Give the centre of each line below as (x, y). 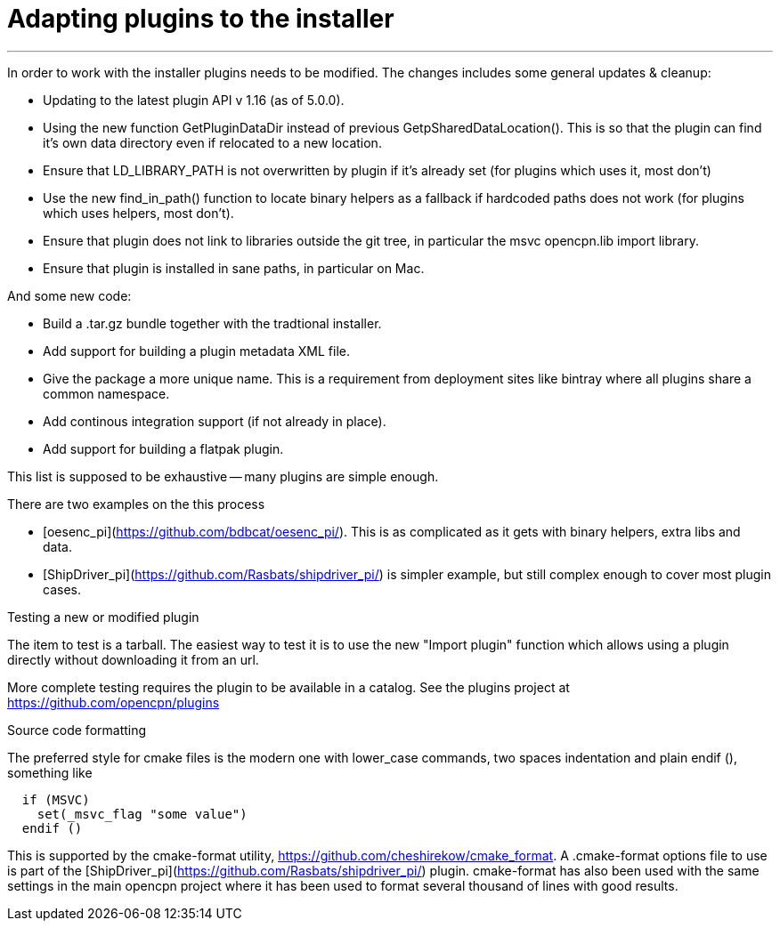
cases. (62, 589)
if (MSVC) (56, 799)
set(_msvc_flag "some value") (142, 814)
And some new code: (69, 295)
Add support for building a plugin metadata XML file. (196, 351)
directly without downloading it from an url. (133, 659)
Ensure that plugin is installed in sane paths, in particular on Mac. (234, 268)
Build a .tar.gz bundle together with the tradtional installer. (212, 323)
